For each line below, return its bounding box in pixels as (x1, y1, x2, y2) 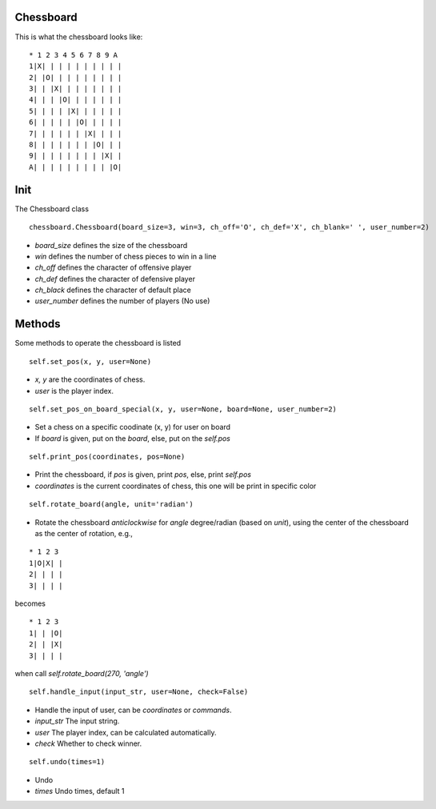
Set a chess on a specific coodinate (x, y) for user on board (34, 423, 231, 432)
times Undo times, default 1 (34, 787, 125, 796)
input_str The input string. (34, 716, 120, 726)
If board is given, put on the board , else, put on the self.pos (34, 433, 231, 443)
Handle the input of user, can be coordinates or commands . (34, 705, 232, 715)
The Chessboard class (14, 204, 90, 214)
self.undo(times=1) (29, 757, 106, 767)
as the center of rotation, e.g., (34, 529, 134, 539)
